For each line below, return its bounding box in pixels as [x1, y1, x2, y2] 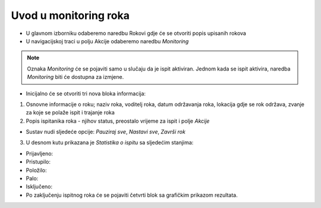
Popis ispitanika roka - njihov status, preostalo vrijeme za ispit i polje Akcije [26, 117, 210, 124]
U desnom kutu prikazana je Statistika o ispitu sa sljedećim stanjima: [26, 139, 194, 146]
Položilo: [26, 167, 47, 174]
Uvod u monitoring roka [11, 9, 130, 22]
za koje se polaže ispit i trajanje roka [26, 109, 115, 116]
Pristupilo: [26, 158, 51, 165]
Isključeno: [26, 183, 53, 190]
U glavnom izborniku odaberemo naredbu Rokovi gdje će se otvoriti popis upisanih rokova [26, 30, 247, 37]
